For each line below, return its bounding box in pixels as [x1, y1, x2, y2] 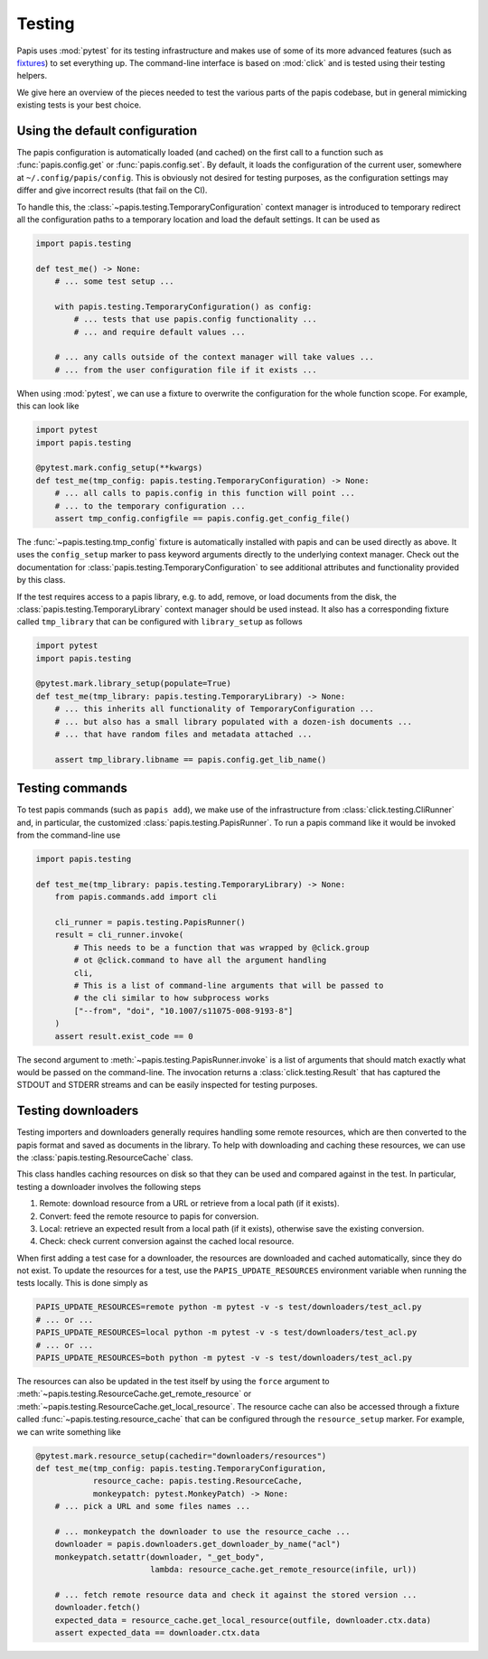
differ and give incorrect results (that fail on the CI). [16, 185, 208, 196]
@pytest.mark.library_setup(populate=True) [35, 679, 232, 689]
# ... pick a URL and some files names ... [54, 1501, 250, 1512]
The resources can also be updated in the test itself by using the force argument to [16, 1376, 330, 1387]
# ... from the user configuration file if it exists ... [54, 364, 317, 375]
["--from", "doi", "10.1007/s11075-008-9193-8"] [73, 1006, 294, 1016]
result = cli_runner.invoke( [54, 930, 184, 940]
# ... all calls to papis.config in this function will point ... [54, 488, 356, 499]
